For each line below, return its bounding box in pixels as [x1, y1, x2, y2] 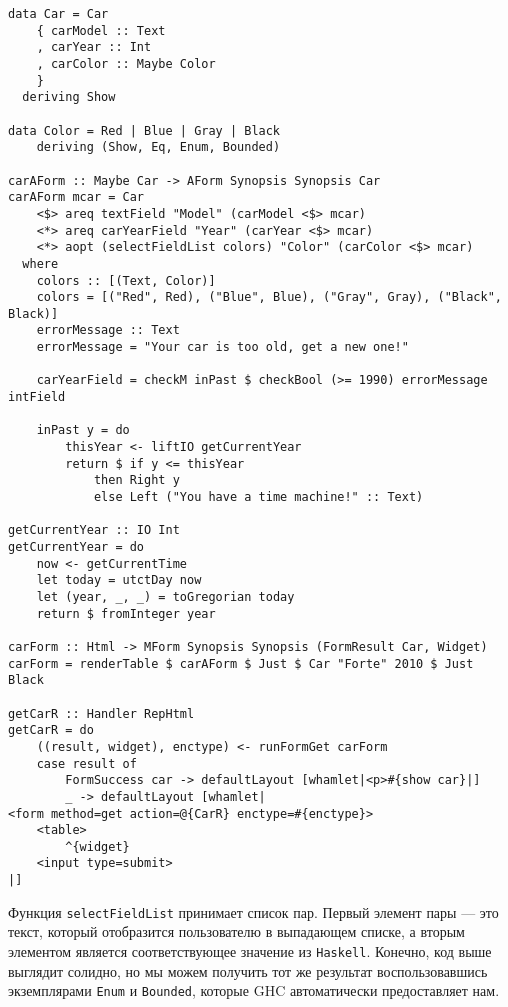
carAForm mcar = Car [8, 190, 145, 205]
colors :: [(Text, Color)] [36, 273, 216, 288]
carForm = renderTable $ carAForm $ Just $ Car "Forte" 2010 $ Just [8, 656, 474, 671]
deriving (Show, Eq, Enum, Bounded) [36, 140, 281, 155]
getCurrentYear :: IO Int [8, 523, 180, 538]
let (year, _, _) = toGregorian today [36, 589, 295, 604]
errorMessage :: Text [36, 323, 180, 338]
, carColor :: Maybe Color [36, 56, 216, 71]
